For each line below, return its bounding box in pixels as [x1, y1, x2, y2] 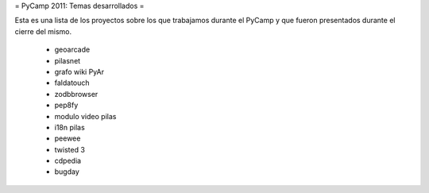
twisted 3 [54, 145, 85, 154]
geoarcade [54, 44, 91, 55]
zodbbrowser [54, 89, 99, 98]
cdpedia [54, 156, 82, 166]
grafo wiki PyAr [54, 67, 105, 76]
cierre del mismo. [14, 26, 71, 36]
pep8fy [54, 100, 79, 110]
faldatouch [54, 78, 91, 87]
